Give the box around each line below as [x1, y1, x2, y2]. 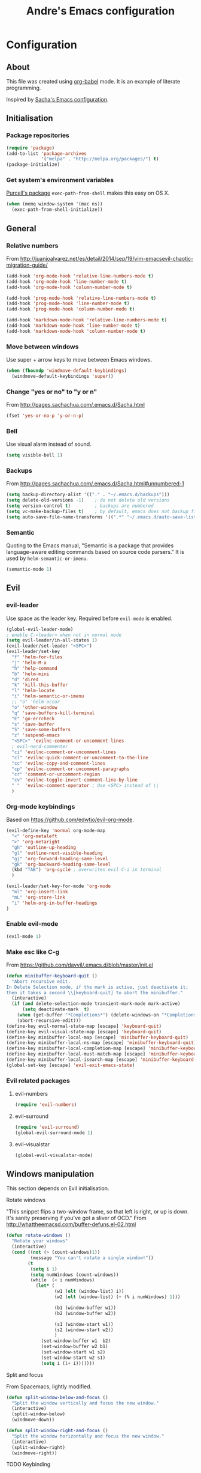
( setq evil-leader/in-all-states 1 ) [6, 637, 98, 643]
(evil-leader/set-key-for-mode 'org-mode [6, 883, 111, 890]
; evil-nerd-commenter [11, 744, 68, 750]
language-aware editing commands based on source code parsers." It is [6, 548, 184, 556]
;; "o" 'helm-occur [11, 699, 60, 705]
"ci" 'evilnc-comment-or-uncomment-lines [11, 749, 117, 755]
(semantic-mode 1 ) [6, 566, 52, 572]
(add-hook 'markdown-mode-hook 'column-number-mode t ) [6, 328, 146, 334]
